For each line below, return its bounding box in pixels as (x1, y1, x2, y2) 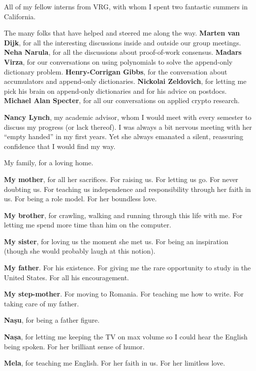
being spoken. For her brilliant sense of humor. (4, 341, 145, 351)
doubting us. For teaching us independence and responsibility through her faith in (4, 184, 251, 194)
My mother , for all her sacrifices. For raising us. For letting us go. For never (4, 174, 238, 184)
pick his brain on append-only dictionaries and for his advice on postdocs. (4, 85, 227, 96)
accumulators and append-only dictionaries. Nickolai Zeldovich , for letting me (4, 76, 247, 86)
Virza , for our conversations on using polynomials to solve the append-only (4, 56, 233, 67)
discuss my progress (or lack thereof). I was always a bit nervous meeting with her (4, 121, 252, 132)
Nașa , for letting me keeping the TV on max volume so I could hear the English (4, 332, 248, 342)
